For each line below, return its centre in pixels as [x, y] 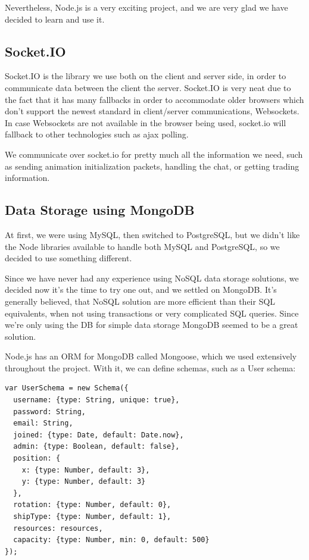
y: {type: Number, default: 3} [84, 482]
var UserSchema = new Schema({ [67, 388]
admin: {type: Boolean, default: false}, [96, 447]
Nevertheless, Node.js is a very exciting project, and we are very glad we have [146, 7]
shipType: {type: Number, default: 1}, [92, 517]
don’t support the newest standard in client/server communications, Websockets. [152, 111]
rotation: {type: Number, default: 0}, [92, 505]
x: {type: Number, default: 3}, [86, 470]
